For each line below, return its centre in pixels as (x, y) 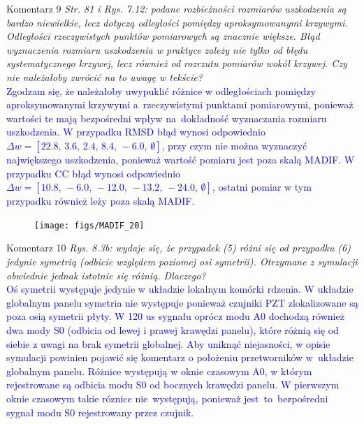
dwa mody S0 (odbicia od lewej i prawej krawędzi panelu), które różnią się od (173, 329)
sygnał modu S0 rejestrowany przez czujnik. (100, 412)
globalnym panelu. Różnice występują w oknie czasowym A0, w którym (159, 371)
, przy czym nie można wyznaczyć (234, 145)
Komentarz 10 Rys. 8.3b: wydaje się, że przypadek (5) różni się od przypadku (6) (179, 248)
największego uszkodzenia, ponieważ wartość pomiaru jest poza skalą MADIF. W (181, 159)
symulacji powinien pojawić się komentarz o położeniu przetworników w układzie (180, 357)
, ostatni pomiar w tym (262, 187)
